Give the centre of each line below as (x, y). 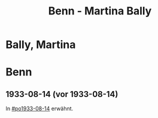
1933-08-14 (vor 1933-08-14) (62, 94)
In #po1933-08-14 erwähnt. (39, 108)
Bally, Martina (41, 45)
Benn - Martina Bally (100, 11)
